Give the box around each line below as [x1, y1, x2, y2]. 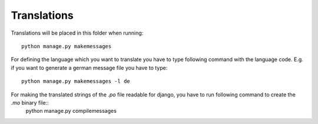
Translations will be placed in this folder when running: [11, 29, 144, 36]
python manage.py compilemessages [25, 108, 117, 115]
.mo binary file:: [11, 99, 49, 106]
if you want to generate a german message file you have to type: [11, 64, 168, 71]
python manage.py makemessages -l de [21, 78, 131, 85]
